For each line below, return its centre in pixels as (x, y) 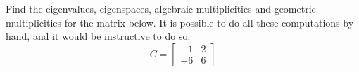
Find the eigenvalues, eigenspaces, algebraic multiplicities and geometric (161, 8)
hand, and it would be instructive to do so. (98, 36)
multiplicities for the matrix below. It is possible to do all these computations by (180, 22)
